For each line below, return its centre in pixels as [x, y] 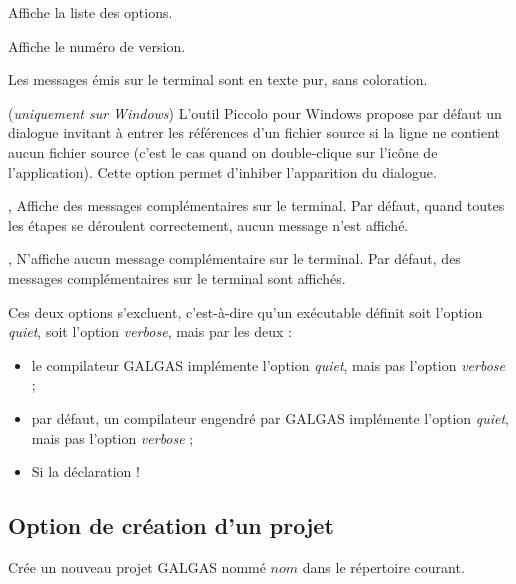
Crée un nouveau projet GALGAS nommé [137, 566]
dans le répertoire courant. [383, 566]
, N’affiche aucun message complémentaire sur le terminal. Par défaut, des [234, 258]
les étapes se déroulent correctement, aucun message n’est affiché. [208, 224]
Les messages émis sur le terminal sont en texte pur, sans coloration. [218, 79]
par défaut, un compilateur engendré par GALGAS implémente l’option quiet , [270, 417]
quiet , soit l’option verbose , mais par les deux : [150, 331]
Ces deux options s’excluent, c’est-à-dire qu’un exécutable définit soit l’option [245, 311]
